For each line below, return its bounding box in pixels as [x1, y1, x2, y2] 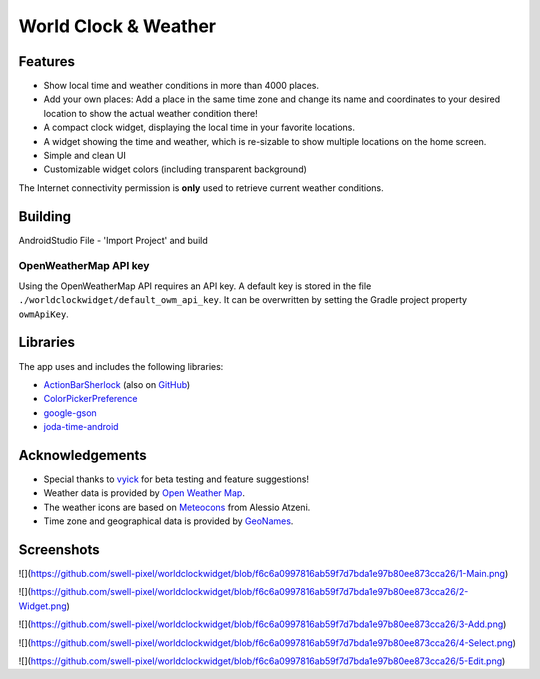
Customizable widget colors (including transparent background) [43, 163, 307, 175]
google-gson [43, 406, 97, 419]
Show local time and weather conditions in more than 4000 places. [43, 80, 320, 92]
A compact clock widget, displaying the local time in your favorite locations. [43, 121, 355, 134]
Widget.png [18, 600, 67, 612]
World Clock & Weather [18, 15, 217, 37]
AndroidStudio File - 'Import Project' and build [18, 234, 209, 246]
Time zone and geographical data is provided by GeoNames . [43, 515, 294, 527]
